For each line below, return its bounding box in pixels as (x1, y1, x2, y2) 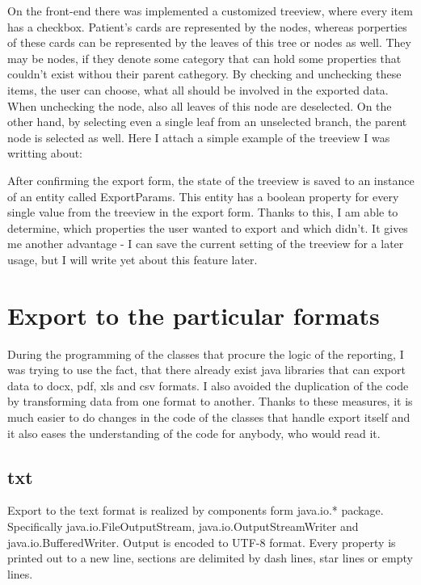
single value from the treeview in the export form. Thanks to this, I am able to (7, 204, 398, 221)
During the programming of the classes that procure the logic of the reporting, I (7, 345, 404, 362)
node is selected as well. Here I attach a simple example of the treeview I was (7, 128, 390, 145)
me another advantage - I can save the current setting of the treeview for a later (7, 235, 404, 252)
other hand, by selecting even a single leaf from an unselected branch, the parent (7, 113, 407, 130)
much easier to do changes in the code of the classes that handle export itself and (7, 409, 410, 425)
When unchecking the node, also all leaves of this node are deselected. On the (7, 97, 392, 114)
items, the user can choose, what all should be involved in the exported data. (7, 81, 389, 98)
